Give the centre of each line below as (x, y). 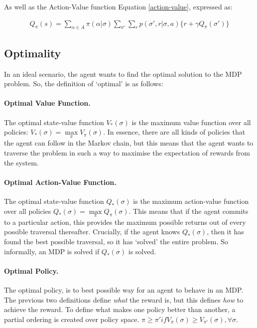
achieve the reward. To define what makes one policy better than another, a (120, 309)
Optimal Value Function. (47, 103)
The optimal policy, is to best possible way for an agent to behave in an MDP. (124, 289)
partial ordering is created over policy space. (72, 319)
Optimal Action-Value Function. (60, 182)
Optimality (33, 53)
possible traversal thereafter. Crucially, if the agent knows (92, 232)
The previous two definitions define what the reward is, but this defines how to (124, 299)
